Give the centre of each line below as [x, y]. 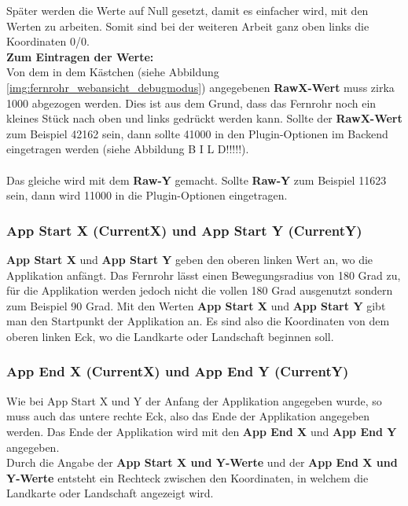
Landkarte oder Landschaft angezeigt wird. [110, 493]
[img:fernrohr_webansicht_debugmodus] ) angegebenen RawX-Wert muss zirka [200, 87]
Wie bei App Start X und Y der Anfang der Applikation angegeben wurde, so [194, 400]
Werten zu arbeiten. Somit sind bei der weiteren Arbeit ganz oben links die [188, 26]
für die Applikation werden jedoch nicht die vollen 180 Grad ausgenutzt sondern [200, 290]
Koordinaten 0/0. [48, 41]
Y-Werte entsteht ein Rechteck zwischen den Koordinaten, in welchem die [187, 477]
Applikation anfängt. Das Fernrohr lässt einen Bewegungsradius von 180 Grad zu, [204, 275]
